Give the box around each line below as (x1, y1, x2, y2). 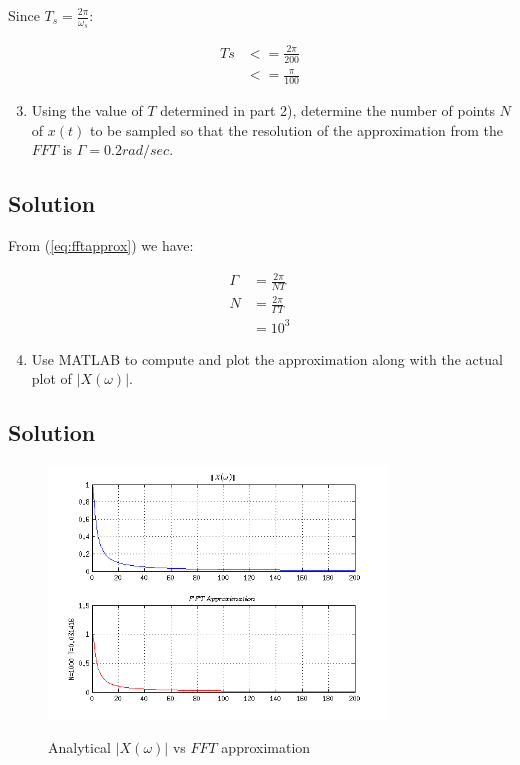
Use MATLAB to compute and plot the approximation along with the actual (31, 348, 503, 369)
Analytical (48, 737, 112, 758)
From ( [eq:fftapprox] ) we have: (8, 234, 194, 255)
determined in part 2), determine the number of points (160, 99, 495, 120)
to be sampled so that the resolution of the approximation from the (89, 119, 503, 140)
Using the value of (31, 99, 143, 120)
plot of (31, 368, 72, 389)
